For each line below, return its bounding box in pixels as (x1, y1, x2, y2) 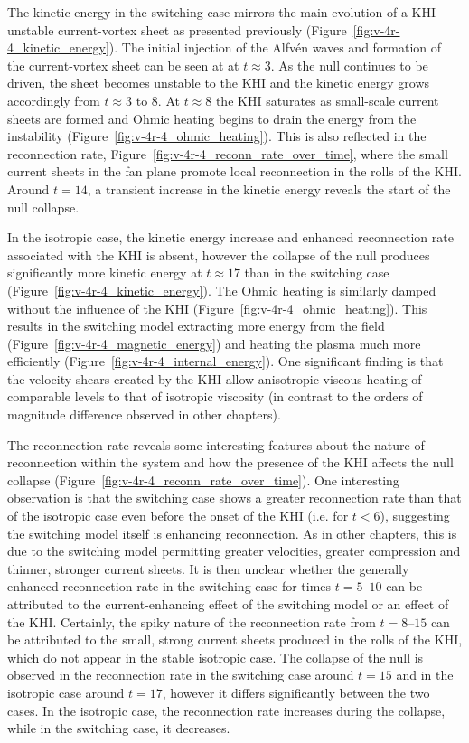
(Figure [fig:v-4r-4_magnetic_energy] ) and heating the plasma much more (7, 334, 421, 353)
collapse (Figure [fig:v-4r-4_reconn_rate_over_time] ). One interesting (7, 470, 399, 489)
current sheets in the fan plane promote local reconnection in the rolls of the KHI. (7, 162, 462, 181)
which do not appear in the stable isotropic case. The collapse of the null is (7, 647, 424, 666)
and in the (396, 665, 454, 684)
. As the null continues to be (270, 55, 428, 74)
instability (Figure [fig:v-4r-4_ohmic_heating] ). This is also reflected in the (7, 127, 427, 146)
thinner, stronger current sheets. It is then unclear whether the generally (7, 559, 409, 578)
